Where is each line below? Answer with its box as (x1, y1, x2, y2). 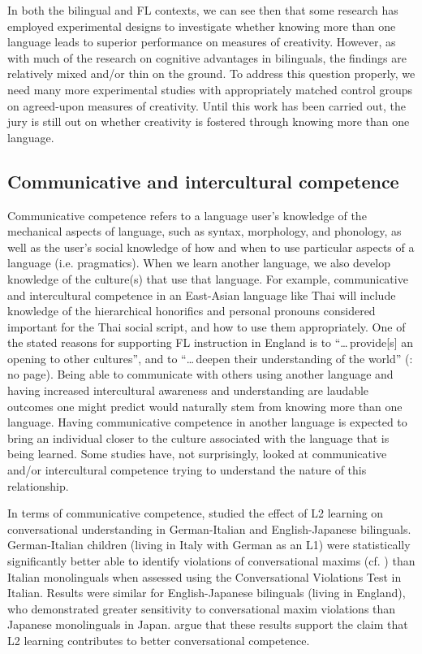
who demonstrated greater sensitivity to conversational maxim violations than (7, 600, 396, 617)
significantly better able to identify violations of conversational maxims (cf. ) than (7, 552, 416, 570)
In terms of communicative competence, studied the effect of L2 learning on (7, 505, 384, 522)
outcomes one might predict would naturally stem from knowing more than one (7, 397, 403, 414)
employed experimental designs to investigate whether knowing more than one (7, 17, 396, 34)
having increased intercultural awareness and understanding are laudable (7, 382, 369, 399)
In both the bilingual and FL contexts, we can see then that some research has (7, 2, 398, 18)
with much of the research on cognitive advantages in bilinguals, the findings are (7, 49, 407, 66)
